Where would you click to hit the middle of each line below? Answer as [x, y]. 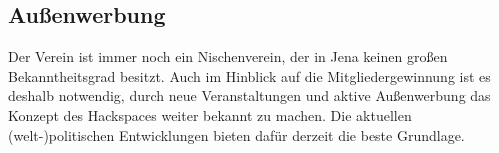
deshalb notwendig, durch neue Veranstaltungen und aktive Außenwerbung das [249, 95]
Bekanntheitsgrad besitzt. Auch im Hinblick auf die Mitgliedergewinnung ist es [249, 75]
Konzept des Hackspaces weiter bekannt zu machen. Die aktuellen [210, 114]
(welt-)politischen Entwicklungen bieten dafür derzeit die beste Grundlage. [236, 134]
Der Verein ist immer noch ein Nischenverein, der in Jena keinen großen [228, 56]
